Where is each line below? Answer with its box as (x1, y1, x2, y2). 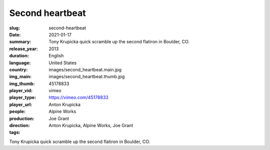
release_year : (9, 45, 38, 52)
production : (9, 115, 34, 122)
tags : (9, 130, 20, 136)
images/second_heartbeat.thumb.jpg (48, 74, 125, 80)
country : (9, 66, 28, 72)
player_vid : (9, 88, 32, 94)
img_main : (9, 74, 32, 80)
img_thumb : (9, 80, 35, 87)
